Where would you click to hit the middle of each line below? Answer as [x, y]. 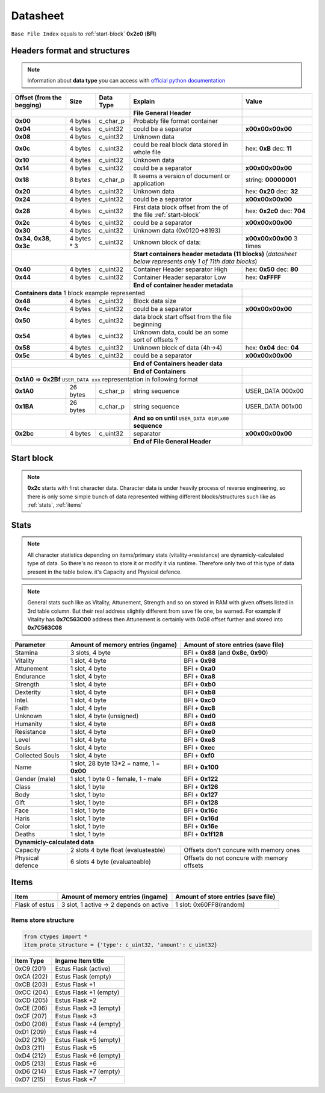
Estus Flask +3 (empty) [88, 1008]
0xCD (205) [31, 1000]
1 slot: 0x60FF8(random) [210, 905]
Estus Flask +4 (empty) [88, 1024]
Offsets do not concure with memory [236, 857]
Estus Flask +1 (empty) [87, 992]
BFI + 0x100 [201, 767]
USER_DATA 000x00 [274, 390]
